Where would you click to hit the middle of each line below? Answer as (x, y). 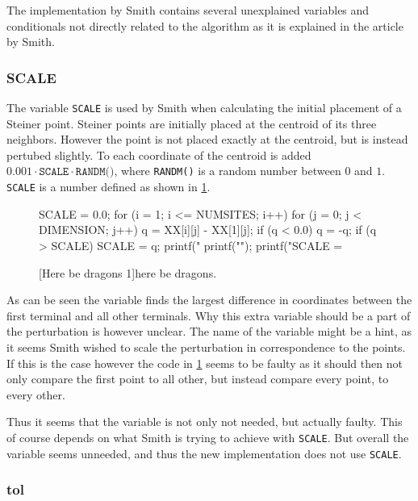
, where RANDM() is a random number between (228, 171)
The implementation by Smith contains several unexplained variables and (188, 10)
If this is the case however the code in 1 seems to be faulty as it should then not (205, 363)
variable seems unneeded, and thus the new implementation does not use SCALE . (204, 453)
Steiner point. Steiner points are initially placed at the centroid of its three (192, 123)
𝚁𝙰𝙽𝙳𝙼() (95, 172)
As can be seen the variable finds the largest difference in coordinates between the (209, 300)
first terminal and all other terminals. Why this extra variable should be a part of (209, 315)
